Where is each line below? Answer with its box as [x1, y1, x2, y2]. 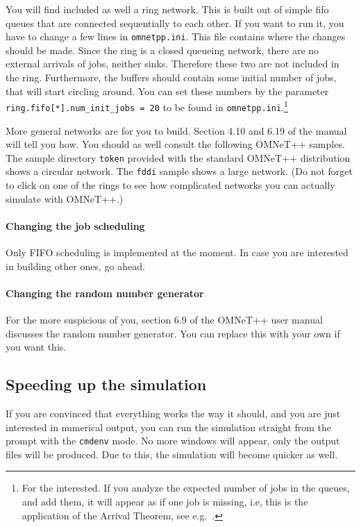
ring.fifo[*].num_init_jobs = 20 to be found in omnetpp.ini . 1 [6, 98, 288, 114]
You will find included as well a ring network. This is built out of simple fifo [6, 2, 329, 16]
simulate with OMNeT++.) [6, 191, 124, 206]
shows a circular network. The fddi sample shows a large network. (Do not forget [6, 164, 353, 178]
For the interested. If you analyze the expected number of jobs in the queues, [22, 480, 350, 495]
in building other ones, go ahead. [6, 258, 145, 273]
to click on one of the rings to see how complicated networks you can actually [6, 178, 335, 192]
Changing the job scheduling [6, 218, 145, 233]
